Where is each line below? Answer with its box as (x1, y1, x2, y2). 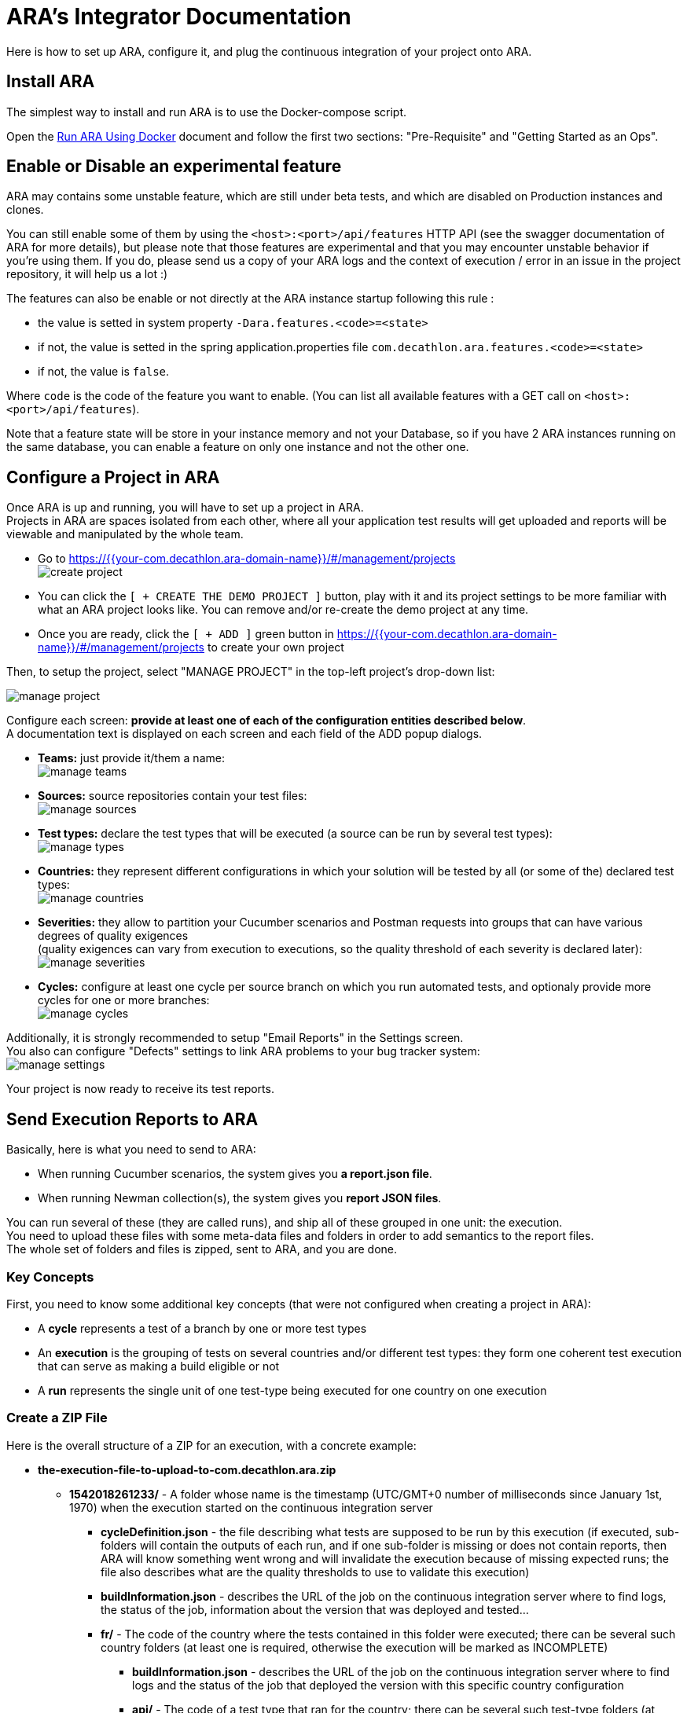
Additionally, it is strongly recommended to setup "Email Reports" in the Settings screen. (6, 1031, 464, 1045)
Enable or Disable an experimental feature (6, 156, 342, 177)
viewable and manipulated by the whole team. (6, 527, 244, 541)
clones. (6, 203, 44, 217)
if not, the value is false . (38, 365, 170, 379)
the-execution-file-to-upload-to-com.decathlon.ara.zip (38, 1462, 336, 1476)
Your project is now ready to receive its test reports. (6, 1082, 274, 1096)
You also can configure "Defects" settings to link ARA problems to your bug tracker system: (6, 1044, 480, 1058)
